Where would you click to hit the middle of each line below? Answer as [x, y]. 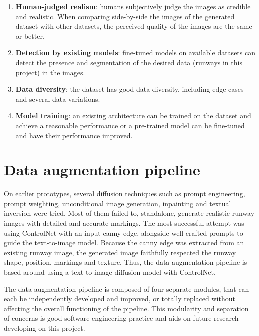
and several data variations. [58, 99]
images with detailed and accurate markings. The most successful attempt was [124, 223]
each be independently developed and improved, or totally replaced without [120, 298]
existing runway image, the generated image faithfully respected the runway [120, 252]
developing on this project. [45, 327]
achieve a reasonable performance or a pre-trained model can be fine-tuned [130, 125]
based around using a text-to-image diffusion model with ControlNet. [110, 272]
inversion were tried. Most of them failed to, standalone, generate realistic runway [129, 213]
